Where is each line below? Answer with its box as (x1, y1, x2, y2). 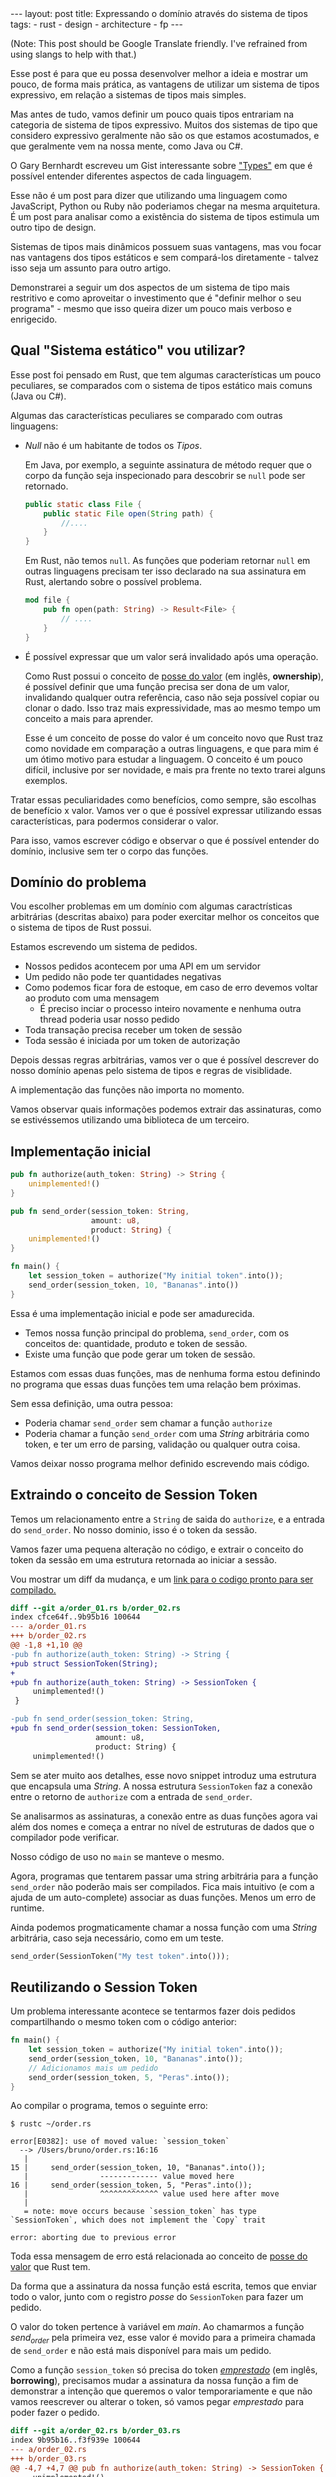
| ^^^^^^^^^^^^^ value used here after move (23, 2189, 280, 2199)
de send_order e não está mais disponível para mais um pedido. (10, 2345, 272, 2357)
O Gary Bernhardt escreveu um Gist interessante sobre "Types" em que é (10, 160, 313, 171)
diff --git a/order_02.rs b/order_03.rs (10, 2426, 182, 2436)
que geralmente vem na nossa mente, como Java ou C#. (10, 140, 243, 152)
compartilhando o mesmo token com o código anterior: (10, 2016, 238, 2028)
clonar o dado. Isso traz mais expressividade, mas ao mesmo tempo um (24, 702, 321, 714)
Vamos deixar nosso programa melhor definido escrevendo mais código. (10, 1457, 310, 1469)
